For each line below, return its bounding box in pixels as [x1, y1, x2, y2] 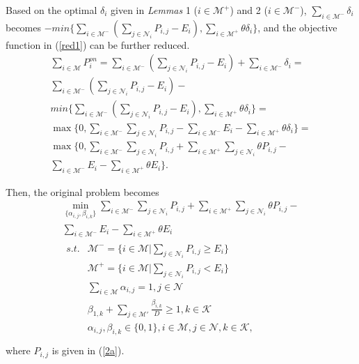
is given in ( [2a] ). [51, 343, 125, 358]
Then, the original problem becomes [6, 184, 159, 199]
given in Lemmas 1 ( [111, 3, 198, 17]
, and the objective [257, 20, 337, 34]
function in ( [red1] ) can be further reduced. [6, 37, 190, 52]
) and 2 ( [230, 3, 268, 17]
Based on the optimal [6, 3, 97, 17]
